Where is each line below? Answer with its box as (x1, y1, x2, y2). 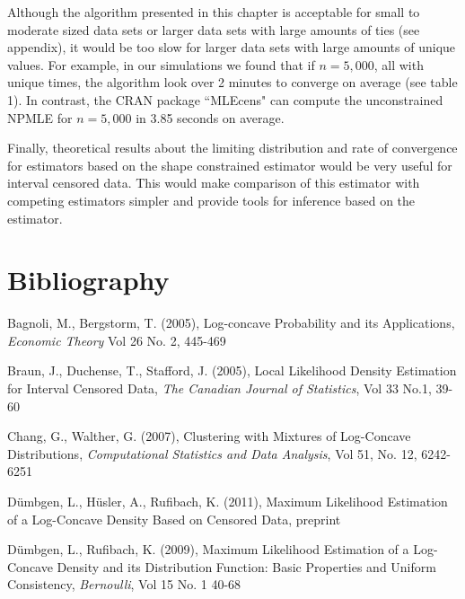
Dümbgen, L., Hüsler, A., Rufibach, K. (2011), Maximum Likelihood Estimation (7, 492, 448, 510)
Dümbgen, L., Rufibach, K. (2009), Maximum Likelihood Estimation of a (7, 540, 409, 559)
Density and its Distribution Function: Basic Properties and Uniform (57, 557, 436, 576)
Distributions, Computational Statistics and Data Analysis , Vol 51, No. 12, (7, 444, 417, 462)
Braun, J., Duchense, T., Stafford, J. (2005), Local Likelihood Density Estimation (7, 361, 457, 380)
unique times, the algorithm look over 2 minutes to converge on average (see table (7, 73, 458, 92)
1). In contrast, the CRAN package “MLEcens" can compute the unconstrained (7, 90, 443, 109)
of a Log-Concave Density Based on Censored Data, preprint (7, 509, 341, 528)
